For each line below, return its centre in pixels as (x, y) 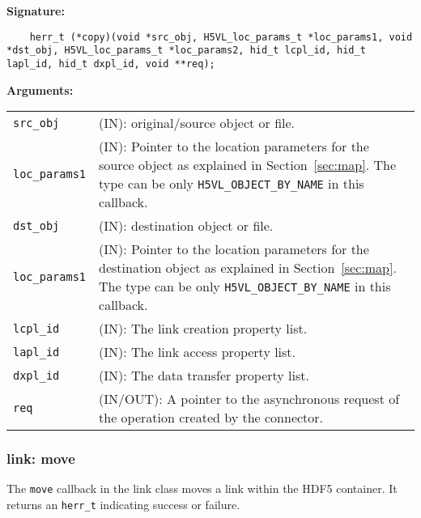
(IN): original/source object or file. (197, 123)
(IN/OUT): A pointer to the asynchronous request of (249, 399)
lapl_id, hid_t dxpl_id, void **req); (111, 64)
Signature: (36, 11)
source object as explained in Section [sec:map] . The (248, 165)
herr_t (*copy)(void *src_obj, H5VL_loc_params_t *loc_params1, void (221, 37)
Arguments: (40, 89)
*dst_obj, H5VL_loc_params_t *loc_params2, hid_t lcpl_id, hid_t (186, 51)
